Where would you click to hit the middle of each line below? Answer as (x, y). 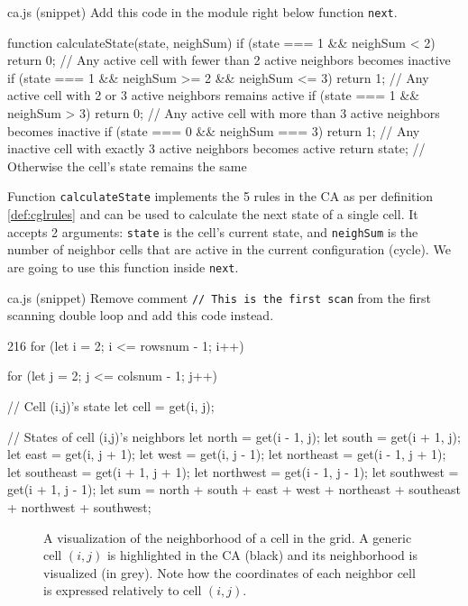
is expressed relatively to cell (123, 590)
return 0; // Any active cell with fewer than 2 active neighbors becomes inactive (229, 60)
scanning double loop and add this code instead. (141, 315)
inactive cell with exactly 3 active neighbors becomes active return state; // (216, 148)
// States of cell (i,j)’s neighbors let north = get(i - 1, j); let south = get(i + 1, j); (234, 436)
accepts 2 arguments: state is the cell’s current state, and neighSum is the (213, 231)
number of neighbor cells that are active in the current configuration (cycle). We (229, 249)
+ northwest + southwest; (79, 506)
